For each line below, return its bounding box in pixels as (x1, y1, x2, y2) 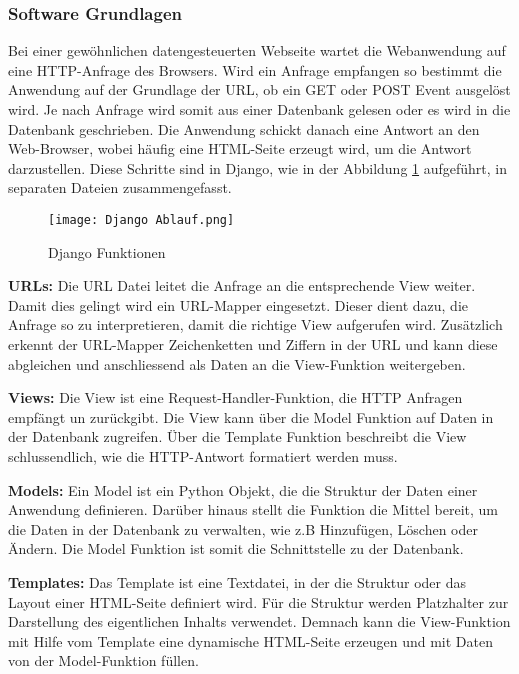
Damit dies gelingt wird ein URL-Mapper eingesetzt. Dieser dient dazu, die (8, 294, 468, 315)
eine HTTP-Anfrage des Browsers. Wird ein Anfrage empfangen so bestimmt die (8, 59, 502, 80)
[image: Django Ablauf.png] (48, 212, 235, 227)
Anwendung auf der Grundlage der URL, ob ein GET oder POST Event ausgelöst (8, 79, 511, 100)
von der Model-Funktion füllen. (8, 650, 199, 671)
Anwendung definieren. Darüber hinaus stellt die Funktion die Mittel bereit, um (8, 499, 498, 520)
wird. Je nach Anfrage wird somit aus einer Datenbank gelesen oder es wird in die (8, 99, 511, 119)
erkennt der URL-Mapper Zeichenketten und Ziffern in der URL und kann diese (8, 334, 498, 354)
